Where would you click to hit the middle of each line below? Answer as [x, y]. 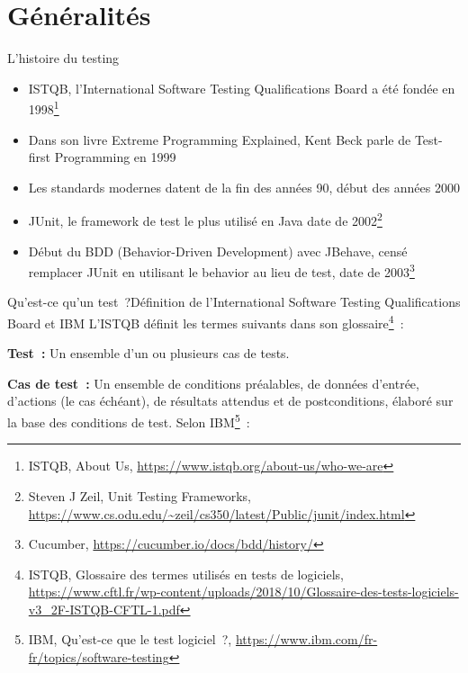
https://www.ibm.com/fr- [306, 639]
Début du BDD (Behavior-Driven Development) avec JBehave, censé [218, 251]
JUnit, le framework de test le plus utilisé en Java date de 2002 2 [205, 219]
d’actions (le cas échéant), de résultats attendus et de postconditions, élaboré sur [230, 401]
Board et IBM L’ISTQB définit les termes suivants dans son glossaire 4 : [206, 322]
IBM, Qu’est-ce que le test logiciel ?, [130, 639]
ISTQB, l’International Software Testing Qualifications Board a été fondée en [242, 88]
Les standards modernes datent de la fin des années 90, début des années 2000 [244, 187]
